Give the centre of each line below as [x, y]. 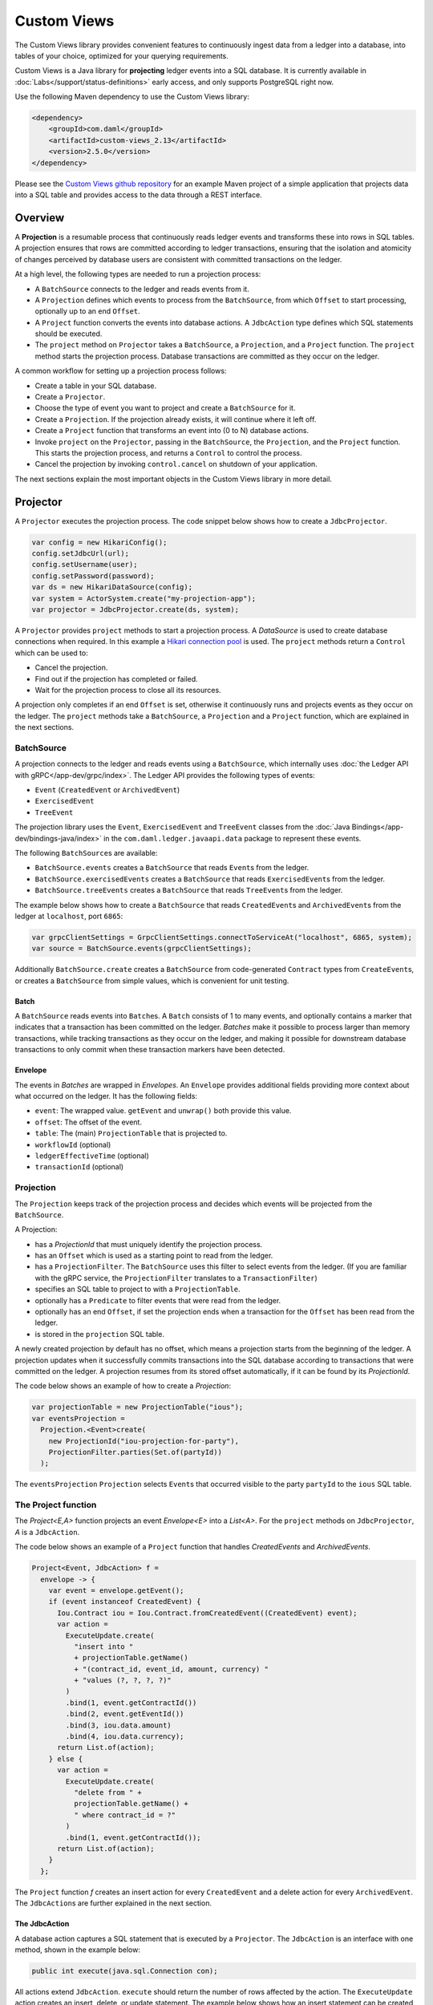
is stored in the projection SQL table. [99, 1334]
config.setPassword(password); [93, 576]
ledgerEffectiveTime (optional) [92, 1156]
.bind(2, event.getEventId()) [125, 1714]
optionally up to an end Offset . [87, 311]
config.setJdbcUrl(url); [81, 554]
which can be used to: [51, 653]
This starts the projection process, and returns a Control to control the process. [168, 452]
